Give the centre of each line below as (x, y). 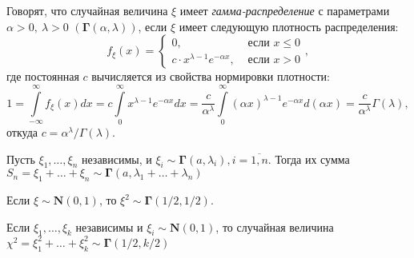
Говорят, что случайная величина (87, 10)
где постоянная (43, 76)
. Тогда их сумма (309, 159)
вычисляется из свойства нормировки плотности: (211, 76)
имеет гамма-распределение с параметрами (285, 10)
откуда (22, 131)
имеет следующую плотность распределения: (289, 26)
